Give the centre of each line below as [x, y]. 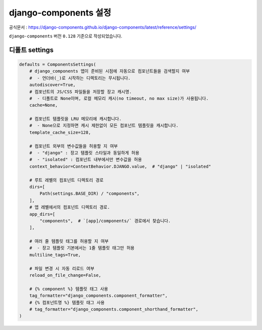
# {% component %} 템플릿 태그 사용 [69, 289]
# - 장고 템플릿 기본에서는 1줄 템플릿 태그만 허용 [82, 248]
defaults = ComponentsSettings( [58, 64]
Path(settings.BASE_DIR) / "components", [90, 194]
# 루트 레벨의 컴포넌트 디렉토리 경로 [66, 180]
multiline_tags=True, [55, 255]
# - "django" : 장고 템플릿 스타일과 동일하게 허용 [84, 153]
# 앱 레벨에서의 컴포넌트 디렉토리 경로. [70, 207]
